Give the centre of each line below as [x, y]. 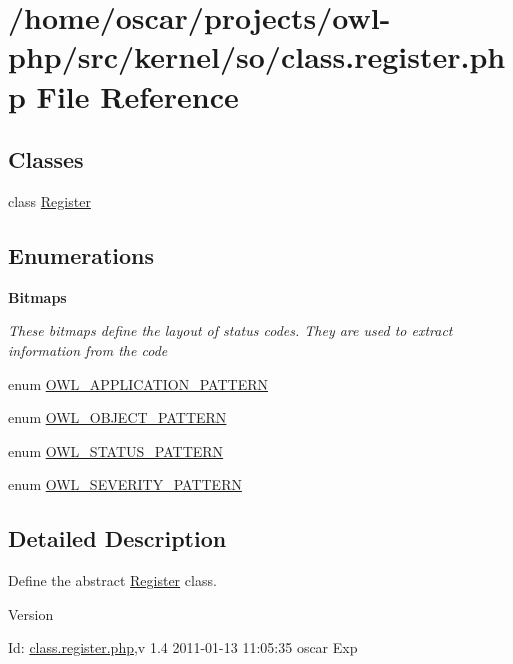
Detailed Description [117, 538]
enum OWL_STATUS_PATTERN [116, 450]
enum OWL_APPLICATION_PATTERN [138, 383]
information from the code [88, 349]
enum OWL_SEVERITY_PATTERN [125, 484]
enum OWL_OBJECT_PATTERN [117, 417]
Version [31, 613]
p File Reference [123, 95]
